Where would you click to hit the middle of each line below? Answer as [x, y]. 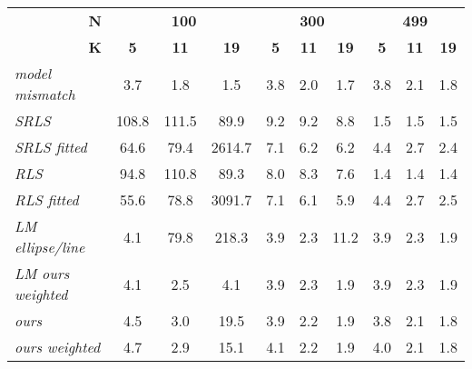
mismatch [45, 94]
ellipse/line [50, 247]
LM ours [42, 273]
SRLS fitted [51, 147]
